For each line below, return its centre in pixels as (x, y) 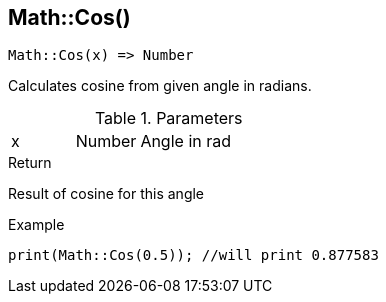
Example (36, 225)
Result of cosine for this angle (106, 194)
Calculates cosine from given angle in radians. (160, 86)
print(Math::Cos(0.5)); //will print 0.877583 (193, 255)
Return (30, 163)
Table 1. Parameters (168, 118)
